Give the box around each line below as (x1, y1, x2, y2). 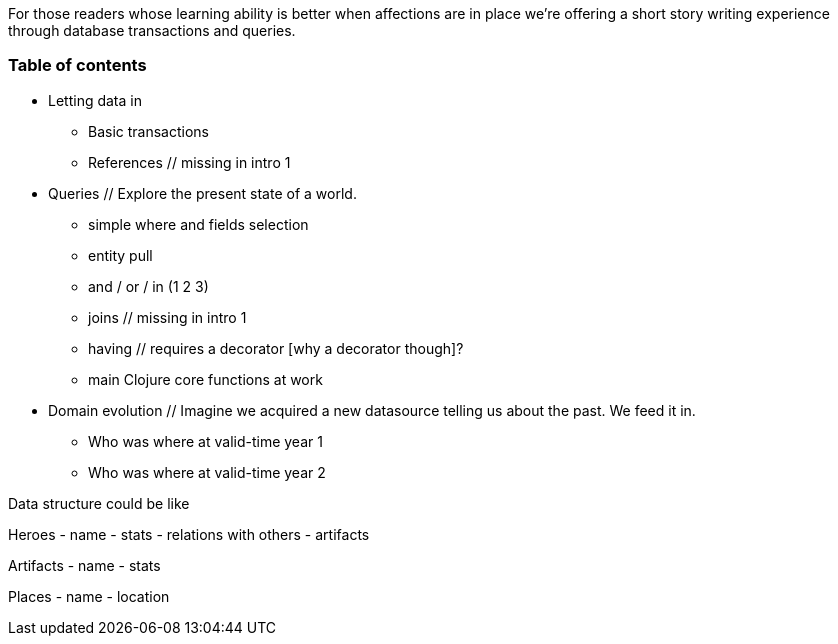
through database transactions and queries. (8, 22, 296, 39)
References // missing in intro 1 (88, 153, 291, 171)
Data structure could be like (8, 494, 190, 512)
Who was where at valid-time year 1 (88, 432, 323, 450)
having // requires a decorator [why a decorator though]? (88, 339, 464, 357)
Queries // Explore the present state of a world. (48, 184, 357, 202)
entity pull (88, 246, 153, 264)
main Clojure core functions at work (88, 370, 323, 388)
